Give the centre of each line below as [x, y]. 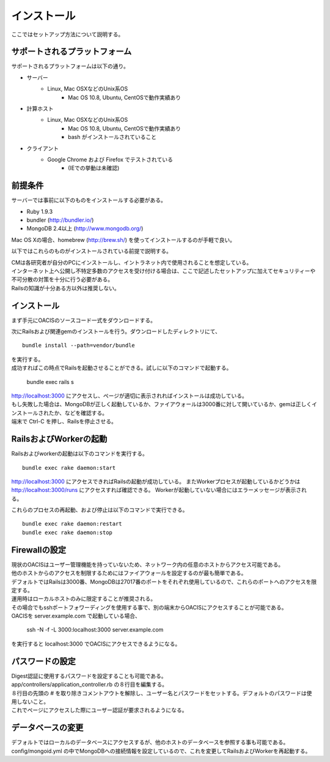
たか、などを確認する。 [78, 413]
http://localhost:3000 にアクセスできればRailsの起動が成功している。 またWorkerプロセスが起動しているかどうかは [156, 481]
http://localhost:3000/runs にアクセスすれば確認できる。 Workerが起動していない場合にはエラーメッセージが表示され [159, 490]
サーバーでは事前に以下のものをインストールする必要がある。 [89, 200]
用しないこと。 [30, 701]
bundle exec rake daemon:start [69, 468]
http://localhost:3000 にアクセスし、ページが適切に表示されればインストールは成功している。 [129, 396]
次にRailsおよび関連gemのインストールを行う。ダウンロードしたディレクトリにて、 [116, 331]
